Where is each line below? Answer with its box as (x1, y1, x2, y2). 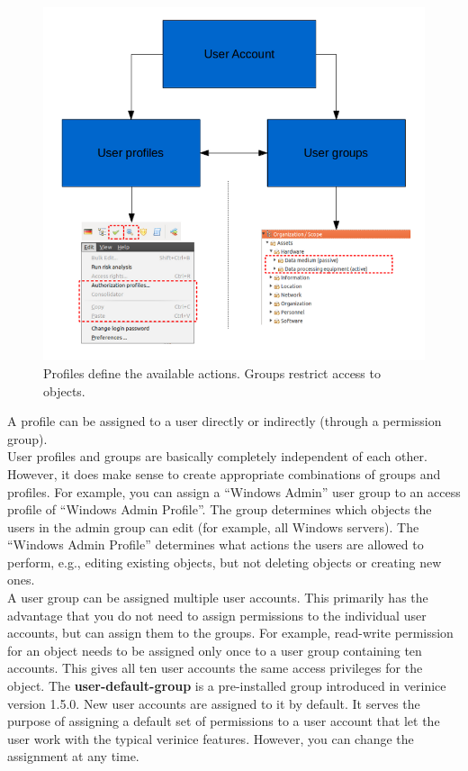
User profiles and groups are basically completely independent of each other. (7, 447, 427, 466)
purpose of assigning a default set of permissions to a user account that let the (7, 712, 440, 730)
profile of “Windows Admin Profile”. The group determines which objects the (7, 500, 432, 519)
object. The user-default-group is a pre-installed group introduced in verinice (7, 676, 446, 695)
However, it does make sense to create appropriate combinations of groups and (7, 464, 441, 483)
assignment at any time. (7, 747, 139, 766)
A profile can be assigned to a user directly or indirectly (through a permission (7, 412, 442, 431)
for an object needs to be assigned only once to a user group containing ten (7, 640, 422, 659)
